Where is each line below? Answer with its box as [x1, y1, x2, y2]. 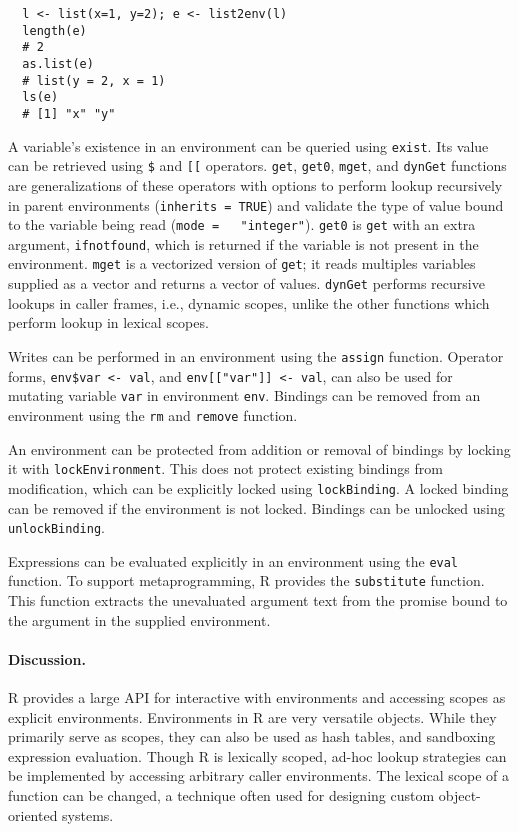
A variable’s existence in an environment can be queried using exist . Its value [8, 135, 489, 156]
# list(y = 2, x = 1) [22, 73, 166, 88]
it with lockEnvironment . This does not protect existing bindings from [8, 458, 443, 479]
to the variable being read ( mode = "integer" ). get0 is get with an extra [8, 214, 476, 235]
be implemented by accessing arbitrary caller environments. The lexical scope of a [8, 765, 509, 786]
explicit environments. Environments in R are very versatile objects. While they [8, 706, 497, 727]
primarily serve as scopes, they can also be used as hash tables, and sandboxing [8, 726, 496, 747]
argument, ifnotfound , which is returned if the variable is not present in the [8, 233, 479, 254]
